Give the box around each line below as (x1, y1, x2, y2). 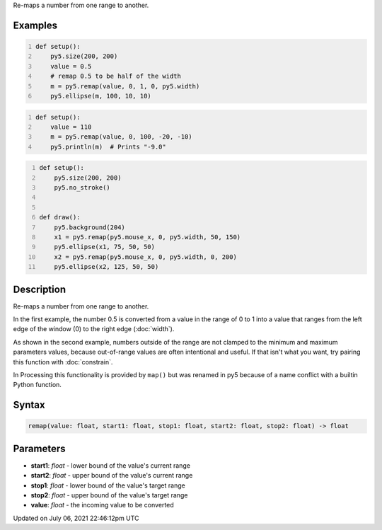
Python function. (13, 381, 62, 389)
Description (13, 283, 66, 295)
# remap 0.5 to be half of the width (50, 72, 182, 81)
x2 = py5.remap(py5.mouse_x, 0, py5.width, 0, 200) (54, 253, 237, 261)
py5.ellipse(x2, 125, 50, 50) (54, 263, 159, 271)
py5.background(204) (54, 223, 125, 231)
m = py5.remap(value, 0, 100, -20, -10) (50, 133, 192, 141)
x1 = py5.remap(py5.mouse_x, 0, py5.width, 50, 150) (54, 234, 241, 241)
